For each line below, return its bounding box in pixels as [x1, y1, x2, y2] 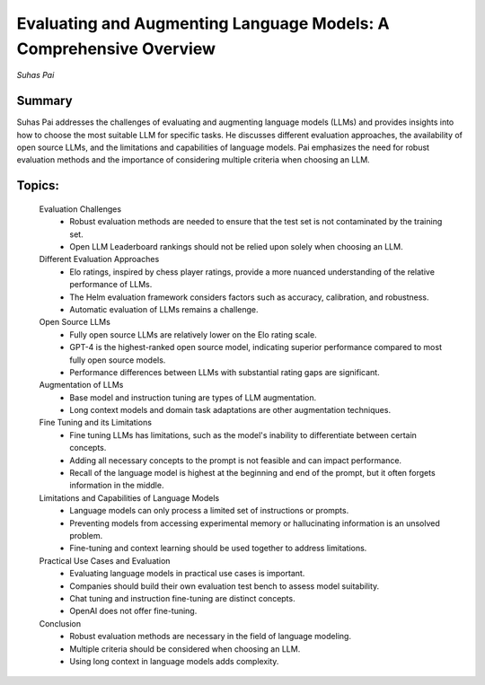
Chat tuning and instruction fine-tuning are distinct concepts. [69, 593, 295, 603]
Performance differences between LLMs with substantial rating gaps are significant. [69, 366, 381, 377]
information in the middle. [69, 480, 164, 491]
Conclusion [39, 618, 82, 628]
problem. [69, 530, 103, 540]
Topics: [16, 178, 60, 193]
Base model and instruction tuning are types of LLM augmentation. [69, 391, 317, 403]
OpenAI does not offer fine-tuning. [69, 606, 198, 617]
